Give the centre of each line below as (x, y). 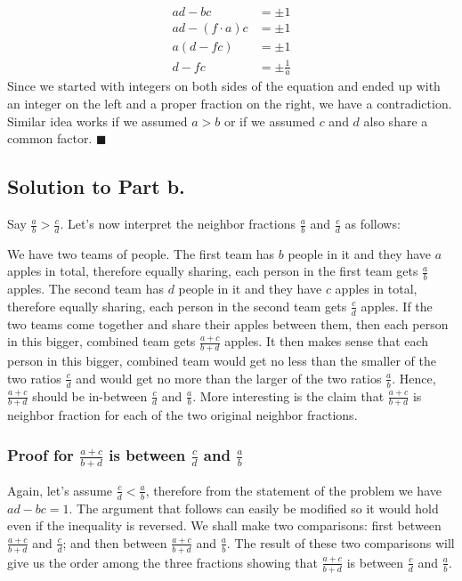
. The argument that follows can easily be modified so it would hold (254, 508)
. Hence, (414, 378)
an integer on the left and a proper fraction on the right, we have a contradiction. (230, 104)
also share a (396, 121)
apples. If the (397, 306)
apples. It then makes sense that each (327, 341)
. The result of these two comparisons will (340, 542)
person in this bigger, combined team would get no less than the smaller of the (222, 361)
